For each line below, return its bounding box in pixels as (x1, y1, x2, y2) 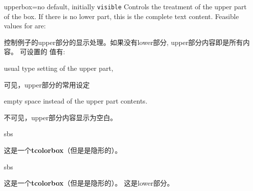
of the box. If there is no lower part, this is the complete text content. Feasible (4, 11, 239, 21)
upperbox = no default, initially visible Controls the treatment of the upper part (4, 1, 247, 11)
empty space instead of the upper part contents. (4, 96, 148, 106)
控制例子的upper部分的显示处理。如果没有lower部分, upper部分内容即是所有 (4, 37, 243, 47)
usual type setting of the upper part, (4, 63, 113, 73)
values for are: (4, 21, 46, 31)
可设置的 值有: (20, 46, 65, 57)
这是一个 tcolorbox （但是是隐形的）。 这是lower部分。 (4, 178, 174, 188)
